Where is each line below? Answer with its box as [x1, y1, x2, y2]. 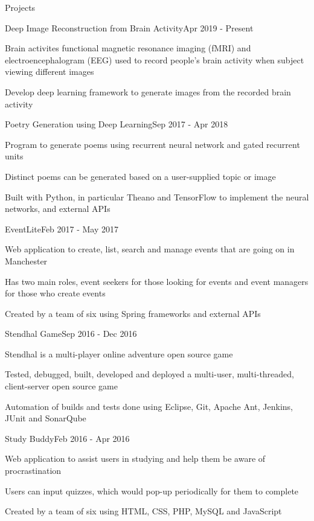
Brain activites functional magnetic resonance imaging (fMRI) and [5, 42, 251, 54]
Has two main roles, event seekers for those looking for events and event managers [5, 275, 309, 287]
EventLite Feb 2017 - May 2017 [5, 222, 119, 235]
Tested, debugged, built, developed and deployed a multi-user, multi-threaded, [5, 368, 294, 380]
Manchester [5, 254, 48, 267]
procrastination [5, 464, 62, 477]
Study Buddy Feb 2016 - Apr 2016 [5, 432, 130, 444]
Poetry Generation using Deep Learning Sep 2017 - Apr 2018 [5, 118, 228, 130]
